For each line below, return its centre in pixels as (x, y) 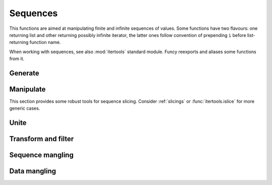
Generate (24, 73)
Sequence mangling (42, 155)
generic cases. (25, 108)
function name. (45, 42)
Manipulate (27, 89)
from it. (17, 59)
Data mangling (33, 171)
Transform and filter (42, 139)
